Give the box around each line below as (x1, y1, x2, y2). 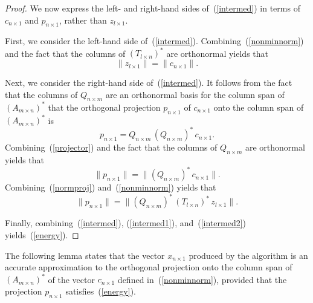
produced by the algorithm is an (189, 249, 308, 261)
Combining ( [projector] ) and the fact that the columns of (5, 141, 218, 154)
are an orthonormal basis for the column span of (105, 88, 285, 100)
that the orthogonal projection (48, 100, 161, 113)
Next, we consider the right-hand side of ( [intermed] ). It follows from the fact (5, 76, 292, 89)
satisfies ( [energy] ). (65, 284, 136, 297)
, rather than (59, 13, 107, 26)
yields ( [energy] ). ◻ (5, 228, 79, 241)
